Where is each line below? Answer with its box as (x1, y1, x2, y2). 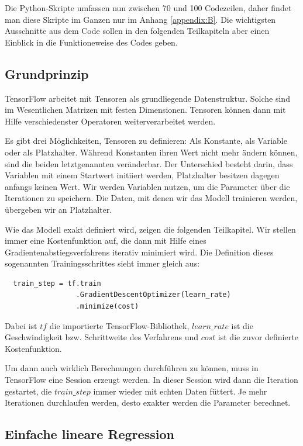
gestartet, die (5, 385, 52, 397)
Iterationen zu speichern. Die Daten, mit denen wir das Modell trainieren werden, (5, 192, 298, 204)
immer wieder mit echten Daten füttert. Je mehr (93, 385, 267, 397)
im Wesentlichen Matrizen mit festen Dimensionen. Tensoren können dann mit (5, 103, 286, 116)
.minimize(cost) (75, 302, 139, 311)
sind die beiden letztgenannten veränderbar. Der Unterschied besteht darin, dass (5, 157, 293, 170)
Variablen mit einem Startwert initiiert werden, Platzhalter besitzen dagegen (5, 169, 280, 181)
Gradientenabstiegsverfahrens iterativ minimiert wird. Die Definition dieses (5, 246, 274, 258)
